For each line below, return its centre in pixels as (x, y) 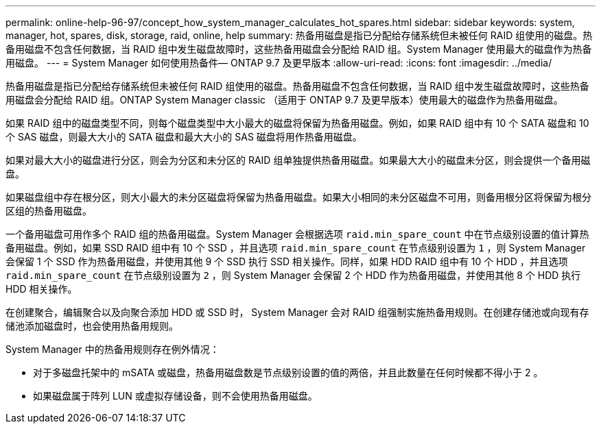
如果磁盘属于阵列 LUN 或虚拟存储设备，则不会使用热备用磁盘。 (175, 396)
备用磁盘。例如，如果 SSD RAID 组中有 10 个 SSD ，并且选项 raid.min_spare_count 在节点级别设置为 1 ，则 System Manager (296, 248)
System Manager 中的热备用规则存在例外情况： (113, 349)
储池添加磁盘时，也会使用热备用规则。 (92, 326)
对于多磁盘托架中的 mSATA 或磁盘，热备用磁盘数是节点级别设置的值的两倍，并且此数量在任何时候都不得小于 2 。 (288, 372)
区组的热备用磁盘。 (49, 211)
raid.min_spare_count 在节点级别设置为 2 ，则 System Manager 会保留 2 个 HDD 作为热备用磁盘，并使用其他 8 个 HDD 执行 (293, 275)
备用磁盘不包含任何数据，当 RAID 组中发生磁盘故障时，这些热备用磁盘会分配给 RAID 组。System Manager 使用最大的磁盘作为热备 (299, 49)
